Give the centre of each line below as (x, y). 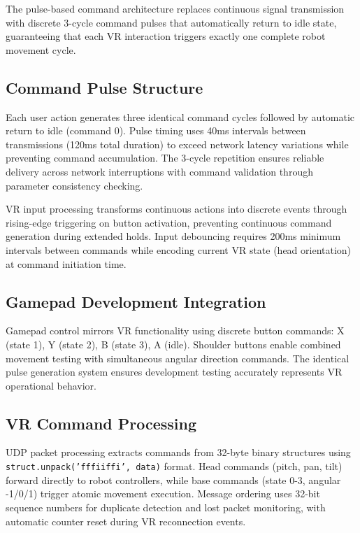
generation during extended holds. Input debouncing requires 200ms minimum (173, 236)
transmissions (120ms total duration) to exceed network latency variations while (177, 144)
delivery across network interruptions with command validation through (159, 171)
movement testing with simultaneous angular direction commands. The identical (178, 358)
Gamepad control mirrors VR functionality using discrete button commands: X (175, 331)
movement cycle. (41, 49)
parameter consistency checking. (74, 185)
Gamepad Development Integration (136, 301)
